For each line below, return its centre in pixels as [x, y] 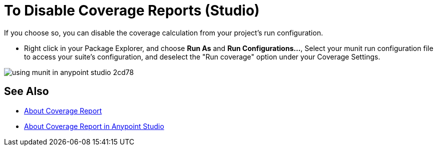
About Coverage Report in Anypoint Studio [94, 126]
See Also [27, 91]
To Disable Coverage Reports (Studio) [132, 10]
